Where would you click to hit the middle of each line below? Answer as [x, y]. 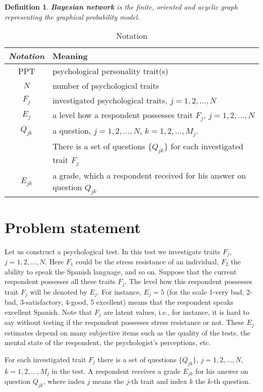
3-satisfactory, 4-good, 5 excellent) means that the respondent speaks [127, 302]
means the [108, 381]
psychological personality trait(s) [111, 71]
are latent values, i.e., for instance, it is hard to [176, 312]
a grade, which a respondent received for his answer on [149, 176]
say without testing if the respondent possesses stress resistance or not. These [124, 322]
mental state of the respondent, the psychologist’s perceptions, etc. [108, 342]
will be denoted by [59, 291]
